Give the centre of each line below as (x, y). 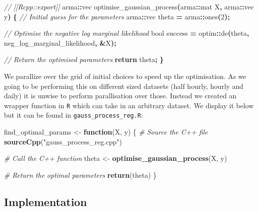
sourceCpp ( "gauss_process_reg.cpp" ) (63, 141)
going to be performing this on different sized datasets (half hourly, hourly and (124, 86)
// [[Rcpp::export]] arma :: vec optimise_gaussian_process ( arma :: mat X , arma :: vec (129, 6)
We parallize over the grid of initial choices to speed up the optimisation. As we (125, 76)
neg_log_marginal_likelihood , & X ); (60, 42)
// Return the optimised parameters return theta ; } (84, 59)
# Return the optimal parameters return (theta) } (80, 175)
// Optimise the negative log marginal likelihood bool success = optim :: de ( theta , (127, 33)
